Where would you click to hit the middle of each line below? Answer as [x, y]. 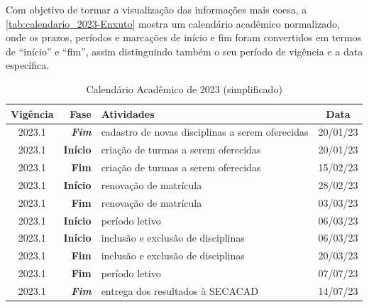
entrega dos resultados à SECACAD [180, 291]
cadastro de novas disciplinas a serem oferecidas [205, 132]
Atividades [128, 113]
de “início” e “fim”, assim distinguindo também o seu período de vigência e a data [184, 51]
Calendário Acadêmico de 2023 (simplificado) [184, 88]
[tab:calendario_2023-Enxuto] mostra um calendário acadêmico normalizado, [173, 23]
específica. [28, 65]
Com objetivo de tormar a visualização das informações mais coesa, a [156, 9]
